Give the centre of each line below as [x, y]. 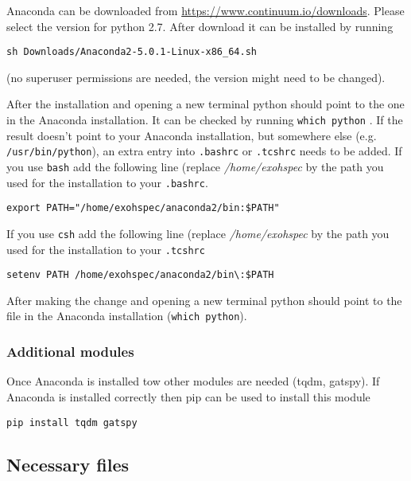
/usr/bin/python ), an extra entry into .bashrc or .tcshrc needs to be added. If [204, 151]
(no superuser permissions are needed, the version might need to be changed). [196, 77]
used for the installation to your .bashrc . [107, 182]
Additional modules [70, 352]
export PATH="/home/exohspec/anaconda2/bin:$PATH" [143, 208]
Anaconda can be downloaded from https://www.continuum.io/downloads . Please [205, 10]
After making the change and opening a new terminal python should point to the [204, 300]
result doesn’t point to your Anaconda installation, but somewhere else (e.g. [192, 135]
